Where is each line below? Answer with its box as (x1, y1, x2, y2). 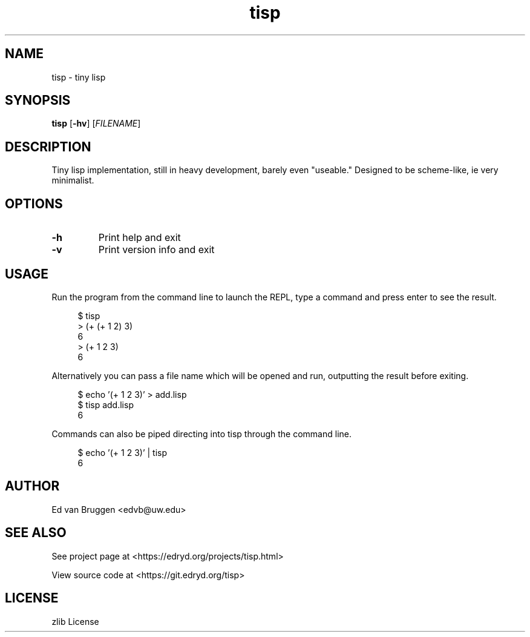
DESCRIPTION (5, 139, 91, 154)
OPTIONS (5, 196, 63, 211)
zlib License (51, 616, 99, 627)
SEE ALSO (5, 525, 67, 541)
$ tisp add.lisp (77, 399, 134, 410)
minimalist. (51, 175, 94, 186)
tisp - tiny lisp (51, 71, 106, 82)
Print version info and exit (98, 243, 215, 256)
